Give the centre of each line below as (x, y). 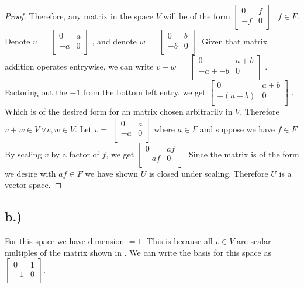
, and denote (114, 41)
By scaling (23, 154)
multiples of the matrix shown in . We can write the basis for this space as (138, 252)
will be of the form (197, 16)
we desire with (30, 173)
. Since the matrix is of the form (241, 154)
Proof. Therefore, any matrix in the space (79, 16)
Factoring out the (36, 92)
